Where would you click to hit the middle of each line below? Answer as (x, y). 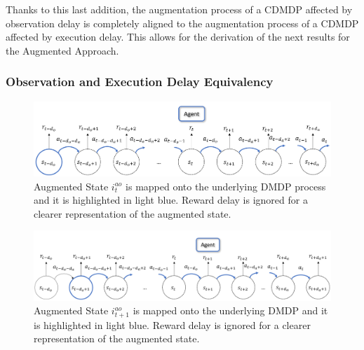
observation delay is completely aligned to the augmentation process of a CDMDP (182, 23)
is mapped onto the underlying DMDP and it (230, 310)
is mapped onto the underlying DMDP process (226, 186)
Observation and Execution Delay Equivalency (140, 82)
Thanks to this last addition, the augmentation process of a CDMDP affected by (179, 9)
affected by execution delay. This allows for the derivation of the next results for (178, 37)
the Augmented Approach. (62, 50)
